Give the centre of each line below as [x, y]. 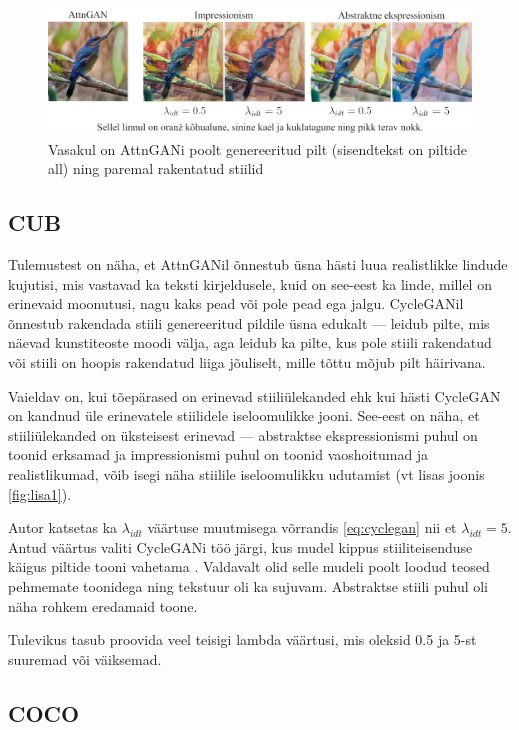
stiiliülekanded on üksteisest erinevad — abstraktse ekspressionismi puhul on [243, 434]
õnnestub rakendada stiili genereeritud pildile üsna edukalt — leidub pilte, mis [249, 322]
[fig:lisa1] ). [40, 493]
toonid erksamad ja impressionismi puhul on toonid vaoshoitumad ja [218, 454]
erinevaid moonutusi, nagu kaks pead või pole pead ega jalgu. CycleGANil [236, 303]
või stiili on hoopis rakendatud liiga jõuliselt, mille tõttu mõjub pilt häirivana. [247, 362]
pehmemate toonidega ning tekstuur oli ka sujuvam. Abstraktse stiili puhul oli [248, 586]
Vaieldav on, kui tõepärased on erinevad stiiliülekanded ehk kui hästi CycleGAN [254, 395]
